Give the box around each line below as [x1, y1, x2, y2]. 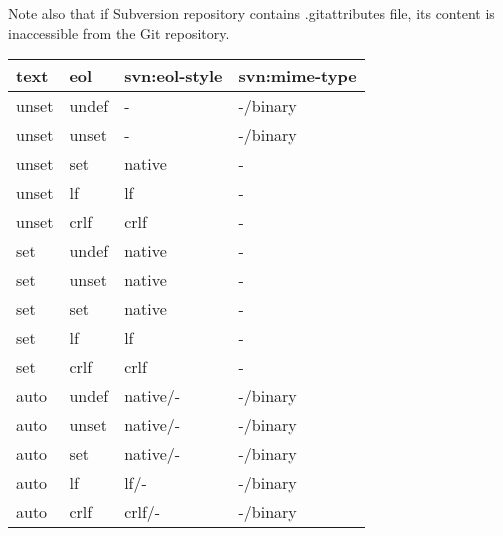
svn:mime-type [238, 64, 357, 88]
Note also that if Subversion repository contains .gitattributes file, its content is [8, 3, 495, 23]
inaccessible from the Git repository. [8, 22, 230, 43]
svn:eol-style [124, 64, 223, 88]
